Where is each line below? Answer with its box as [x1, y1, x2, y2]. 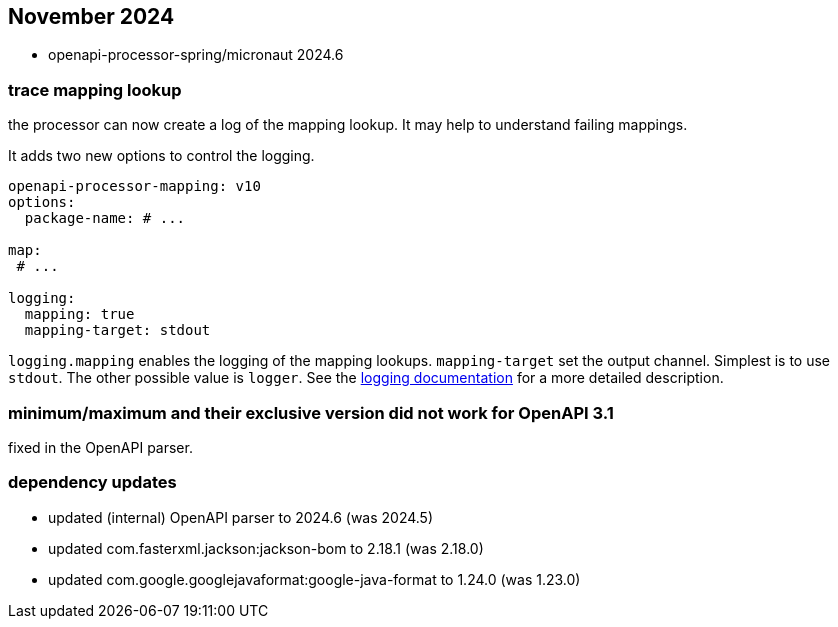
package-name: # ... [24, 210, 186, 227]
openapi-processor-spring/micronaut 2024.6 [48, 46, 344, 64]
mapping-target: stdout [24, 322, 211, 339]
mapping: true [24, 306, 135, 323]
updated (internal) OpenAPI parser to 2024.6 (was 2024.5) [48, 508, 434, 526]
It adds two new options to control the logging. [8, 147, 315, 165]
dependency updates [8, 472, 177, 493]
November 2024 [8, 4, 175, 29]
